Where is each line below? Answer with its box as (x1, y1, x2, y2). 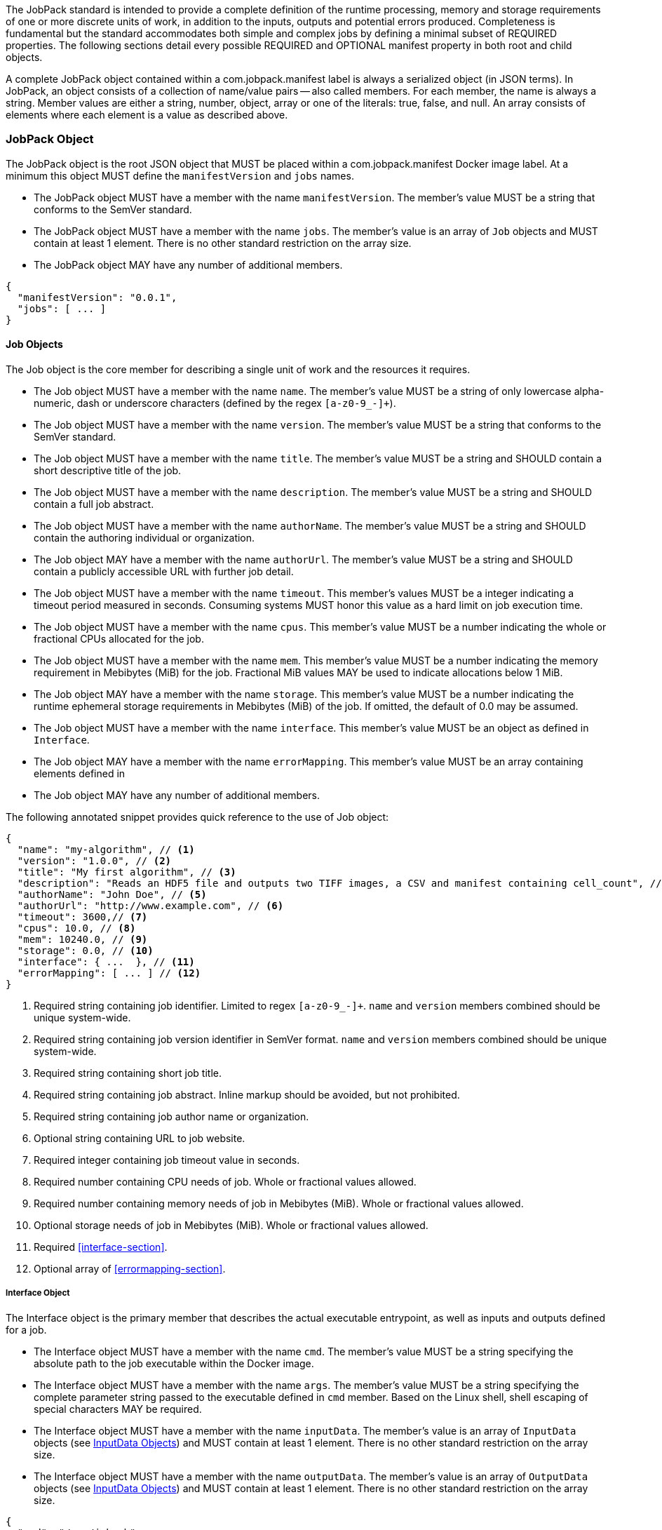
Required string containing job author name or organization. (34, 1110, 309, 1122)
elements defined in (34, 767, 126, 779)
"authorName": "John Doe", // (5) (17, 888, 207, 900)
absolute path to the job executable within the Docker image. (34, 1357, 314, 1369)
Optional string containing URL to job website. (34, 1132, 245, 1144)
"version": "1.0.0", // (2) (17, 854, 172, 866)
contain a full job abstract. (34, 497, 154, 510)
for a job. (6, 1323, 47, 1336)
